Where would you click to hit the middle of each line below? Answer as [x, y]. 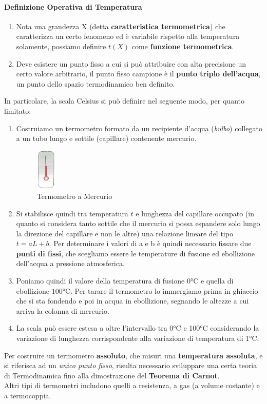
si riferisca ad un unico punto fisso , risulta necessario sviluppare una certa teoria [131, 365]
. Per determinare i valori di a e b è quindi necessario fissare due [150, 243]
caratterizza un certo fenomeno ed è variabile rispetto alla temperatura [128, 36]
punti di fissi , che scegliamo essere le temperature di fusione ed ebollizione [135, 253]
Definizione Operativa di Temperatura [73, 6]
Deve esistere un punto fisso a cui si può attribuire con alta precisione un [131, 63]
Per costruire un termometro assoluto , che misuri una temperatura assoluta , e [133, 355]
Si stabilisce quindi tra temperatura [72, 213]
